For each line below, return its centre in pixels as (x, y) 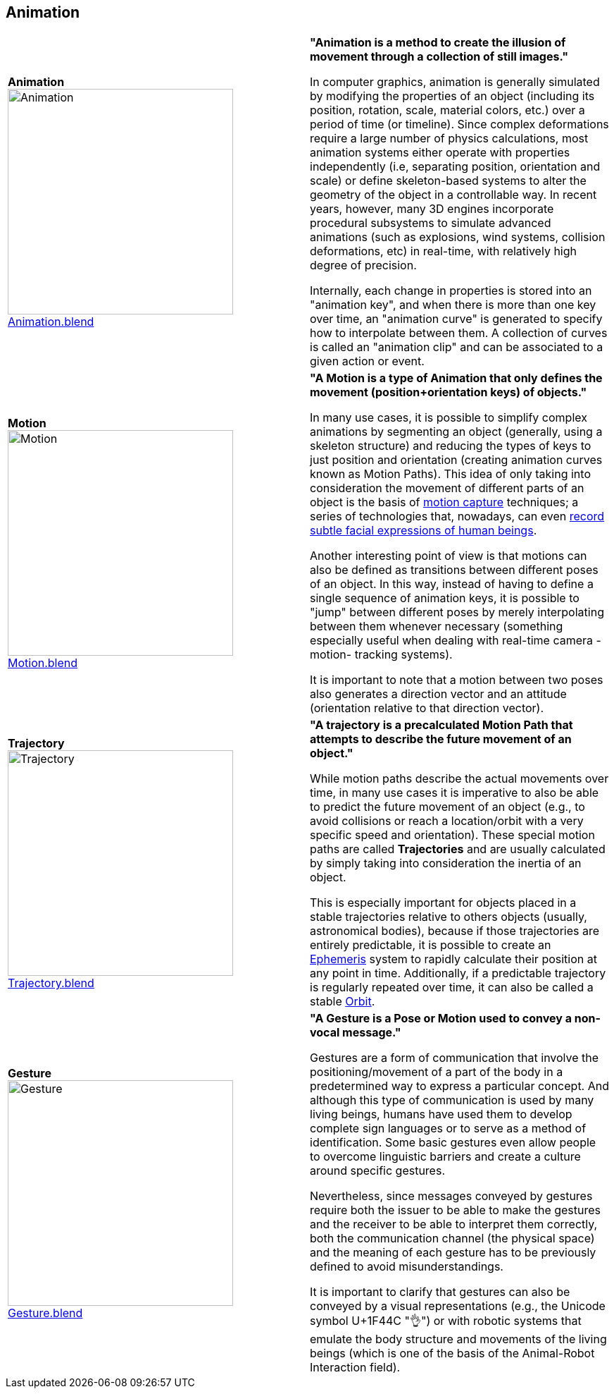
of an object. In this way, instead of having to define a (452, 584)
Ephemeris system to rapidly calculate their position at (453, 959)
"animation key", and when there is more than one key (453, 305)
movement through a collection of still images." (439, 57)
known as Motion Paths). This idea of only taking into (450, 474)
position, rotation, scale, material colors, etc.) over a (447, 110)
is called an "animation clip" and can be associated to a (457, 347)
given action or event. (367, 361)
